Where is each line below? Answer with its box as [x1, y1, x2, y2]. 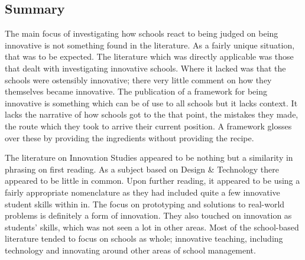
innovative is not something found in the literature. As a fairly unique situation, [5, 38, 295, 51]
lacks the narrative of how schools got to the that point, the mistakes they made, [5, 108, 298, 121]
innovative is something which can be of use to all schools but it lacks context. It [5, 96, 298, 109]
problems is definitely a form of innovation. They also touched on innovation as [5, 209, 292, 222]
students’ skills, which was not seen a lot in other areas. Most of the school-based [5, 220, 299, 233]
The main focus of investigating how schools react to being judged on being [5, 27, 278, 40]
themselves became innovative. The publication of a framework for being [5, 85, 267, 97]
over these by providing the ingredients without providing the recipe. [5, 131, 254, 144]
